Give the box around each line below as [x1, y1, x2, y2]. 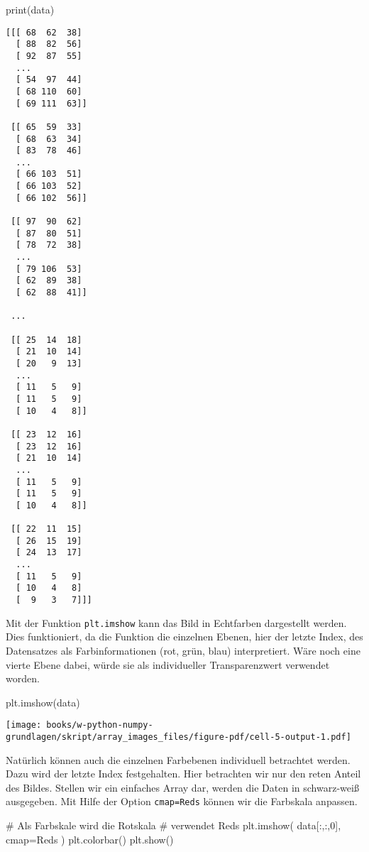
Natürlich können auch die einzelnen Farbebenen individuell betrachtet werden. [6, 752, 351, 767]
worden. [6, 671, 40, 686]
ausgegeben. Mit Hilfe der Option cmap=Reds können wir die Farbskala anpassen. [6, 794, 358, 809]
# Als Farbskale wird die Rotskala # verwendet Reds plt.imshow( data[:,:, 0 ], [6, 818, 341, 833]
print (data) [6, 2, 55, 16]
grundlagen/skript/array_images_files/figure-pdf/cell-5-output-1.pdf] [6, 732, 351, 743]
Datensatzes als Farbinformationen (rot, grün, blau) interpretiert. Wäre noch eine [6, 643, 360, 657]
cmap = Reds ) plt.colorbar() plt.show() [6, 831, 174, 846]
